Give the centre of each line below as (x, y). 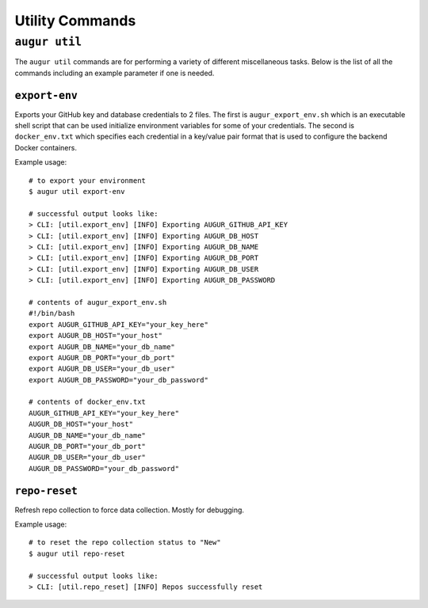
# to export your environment (88, 180)
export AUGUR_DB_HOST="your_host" (96, 336)
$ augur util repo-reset (77, 553)
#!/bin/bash (52, 313)
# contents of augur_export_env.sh (98, 302)
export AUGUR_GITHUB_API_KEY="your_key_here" (119, 324)
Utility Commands (75, 21)
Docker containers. (46, 147)
